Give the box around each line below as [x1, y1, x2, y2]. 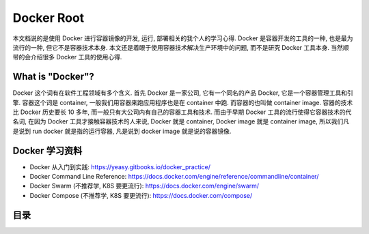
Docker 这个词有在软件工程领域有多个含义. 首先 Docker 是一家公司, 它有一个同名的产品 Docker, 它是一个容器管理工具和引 [12, 89, 353, 97]
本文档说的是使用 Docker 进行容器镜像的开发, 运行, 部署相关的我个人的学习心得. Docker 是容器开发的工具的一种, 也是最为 [12, 34, 353, 42]
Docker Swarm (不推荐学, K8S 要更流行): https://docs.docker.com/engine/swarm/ [29, 181, 260, 190]
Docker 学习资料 [12, 145, 83, 156]
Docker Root [12, 10, 85, 25]
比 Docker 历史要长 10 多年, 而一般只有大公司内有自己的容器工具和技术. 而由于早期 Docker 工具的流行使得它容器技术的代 [12, 108, 352, 116]
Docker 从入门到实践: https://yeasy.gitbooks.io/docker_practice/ [29, 162, 211, 171]
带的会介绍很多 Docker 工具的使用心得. [12, 53, 122, 61]
